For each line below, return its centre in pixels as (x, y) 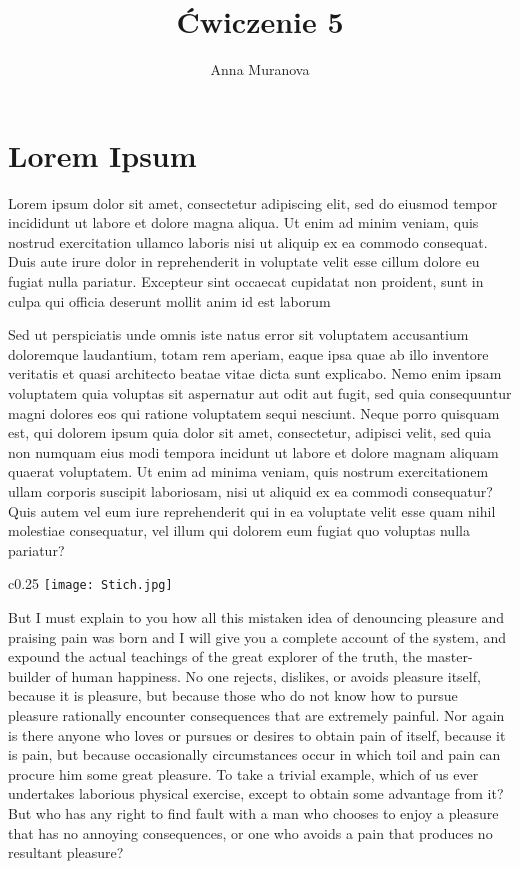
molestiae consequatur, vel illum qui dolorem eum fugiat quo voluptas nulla (239, 530)
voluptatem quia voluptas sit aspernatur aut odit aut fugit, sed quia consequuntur (260, 393)
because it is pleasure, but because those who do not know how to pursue (233, 695)
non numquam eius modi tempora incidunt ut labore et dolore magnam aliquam (253, 451)
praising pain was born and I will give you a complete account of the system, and (257, 636)
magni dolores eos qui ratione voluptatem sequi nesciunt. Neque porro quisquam (254, 412)
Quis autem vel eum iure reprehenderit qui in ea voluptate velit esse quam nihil (252, 510)
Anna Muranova (260, 69)
